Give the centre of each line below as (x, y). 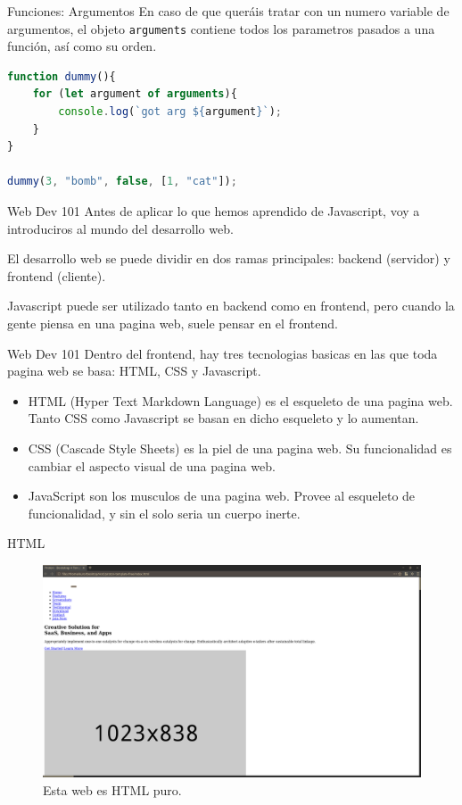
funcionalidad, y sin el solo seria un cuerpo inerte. (164, 513)
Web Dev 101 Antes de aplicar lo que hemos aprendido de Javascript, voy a (214, 211)
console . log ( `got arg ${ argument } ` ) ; (170, 112)
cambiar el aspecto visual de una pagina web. (152, 465)
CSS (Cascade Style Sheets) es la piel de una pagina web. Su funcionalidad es (240, 448)
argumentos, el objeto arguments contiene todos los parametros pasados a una (221, 28)
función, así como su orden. (82, 46)
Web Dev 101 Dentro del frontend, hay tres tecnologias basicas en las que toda (223, 353)
